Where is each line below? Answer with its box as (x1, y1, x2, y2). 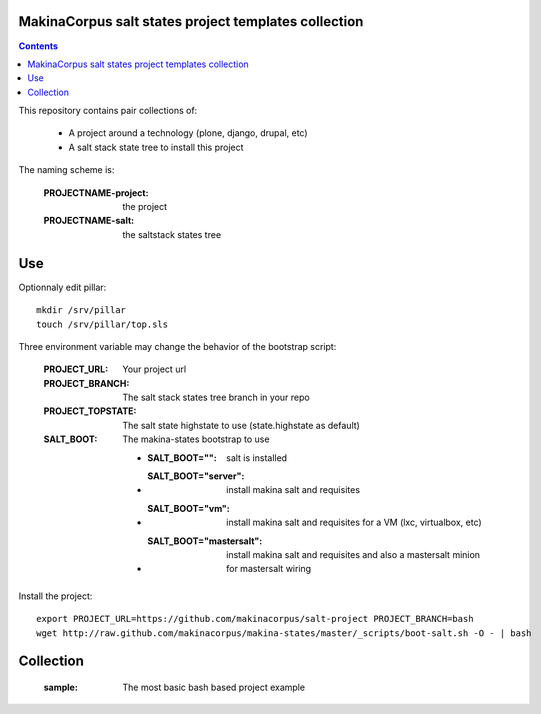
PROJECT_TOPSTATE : (43, 405, 137, 417)
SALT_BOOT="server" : (147, 470, 245, 482)
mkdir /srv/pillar (36, 305, 127, 316)
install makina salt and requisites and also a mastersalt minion (226, 548, 480, 560)
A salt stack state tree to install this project (68, 141, 244, 153)
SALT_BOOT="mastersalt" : (147, 535, 263, 547)
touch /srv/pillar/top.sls (36, 318, 169, 330)
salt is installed (226, 451, 288, 464)
